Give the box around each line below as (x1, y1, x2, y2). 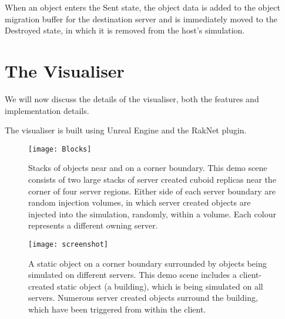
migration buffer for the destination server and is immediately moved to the (5, 12, 277, 25)
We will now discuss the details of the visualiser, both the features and (5, 92, 259, 105)
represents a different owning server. (28, 219, 158, 231)
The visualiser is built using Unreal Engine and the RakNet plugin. (5, 124, 247, 136)
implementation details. (5, 104, 89, 116)
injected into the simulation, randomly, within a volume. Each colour (28, 207, 276, 220)
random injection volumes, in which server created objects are (28, 196, 251, 209)
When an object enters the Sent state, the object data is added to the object (5, 1, 280, 13)
